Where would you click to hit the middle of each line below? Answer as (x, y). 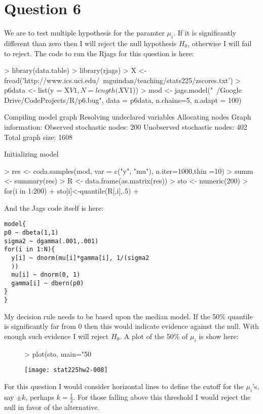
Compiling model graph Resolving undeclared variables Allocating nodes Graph (128, 117)
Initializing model (31, 154)
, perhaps (40, 397)
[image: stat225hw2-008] (66, 370)
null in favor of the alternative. (52, 407)
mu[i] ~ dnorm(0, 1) (46, 275)
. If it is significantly (205, 33)
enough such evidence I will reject (57, 336)
